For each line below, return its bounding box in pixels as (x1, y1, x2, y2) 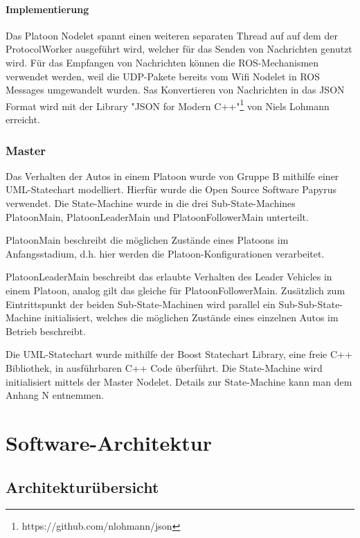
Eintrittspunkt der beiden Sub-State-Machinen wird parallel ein (6, 296, 276, 311)
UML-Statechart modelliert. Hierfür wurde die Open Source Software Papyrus (6, 182, 336, 197)
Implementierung (6, 1, 89, 16)
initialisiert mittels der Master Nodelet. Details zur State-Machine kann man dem (6, 374, 352, 388)
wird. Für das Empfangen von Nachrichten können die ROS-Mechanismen (6, 55, 319, 69)
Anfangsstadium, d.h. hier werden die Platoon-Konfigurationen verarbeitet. (6, 246, 325, 260)
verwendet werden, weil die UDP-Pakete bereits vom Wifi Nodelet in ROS (6, 69, 320, 83)
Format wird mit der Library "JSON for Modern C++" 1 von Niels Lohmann (6, 96, 330, 113)
